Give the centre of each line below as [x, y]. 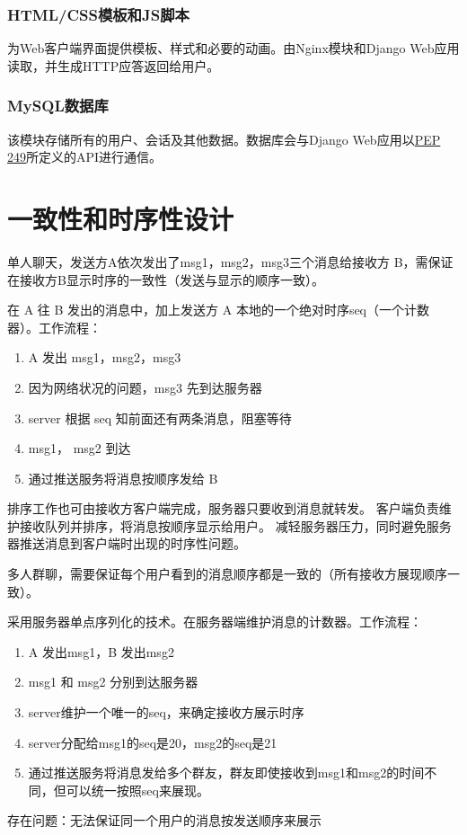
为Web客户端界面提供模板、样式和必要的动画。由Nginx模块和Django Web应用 [233, 48]
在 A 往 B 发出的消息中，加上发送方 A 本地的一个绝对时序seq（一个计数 [219, 310]
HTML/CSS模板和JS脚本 [98, 14]
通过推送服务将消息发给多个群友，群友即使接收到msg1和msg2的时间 [226, 773]
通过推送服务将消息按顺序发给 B [123, 478]
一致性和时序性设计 [121, 218]
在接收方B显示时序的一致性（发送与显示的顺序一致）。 [166, 279]
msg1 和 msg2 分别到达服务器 [113, 682]
